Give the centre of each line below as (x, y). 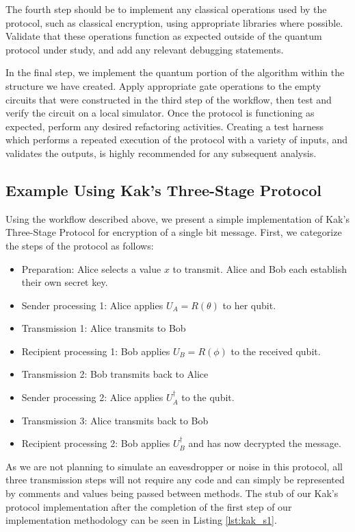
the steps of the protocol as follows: (80, 245)
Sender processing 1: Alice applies (92, 305)
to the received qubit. (276, 351)
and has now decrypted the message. (265, 443)
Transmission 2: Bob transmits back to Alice (115, 374)
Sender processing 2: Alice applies (92, 397)
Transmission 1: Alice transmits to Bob (104, 328)
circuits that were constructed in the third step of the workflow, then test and (169, 99)
